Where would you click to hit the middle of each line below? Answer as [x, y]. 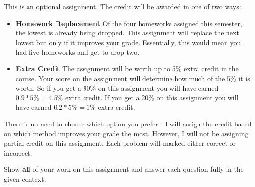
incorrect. [18, 152]
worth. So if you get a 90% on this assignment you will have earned [117, 88]
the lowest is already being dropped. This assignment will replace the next [127, 33]
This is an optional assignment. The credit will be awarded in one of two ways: [123, 6]
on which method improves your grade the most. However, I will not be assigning [126, 133]
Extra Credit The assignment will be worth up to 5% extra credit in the [127, 68]
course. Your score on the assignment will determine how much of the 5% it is [133, 78]
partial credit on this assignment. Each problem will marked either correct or [120, 143]
